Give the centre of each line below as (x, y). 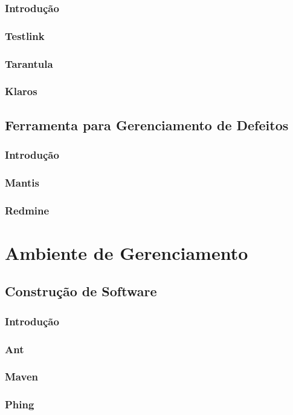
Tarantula (29, 63)
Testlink (25, 35)
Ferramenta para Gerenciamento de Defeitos (147, 125)
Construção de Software (81, 291)
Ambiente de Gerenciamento (127, 252)
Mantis (22, 182)
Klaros (21, 91)
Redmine (27, 210)
